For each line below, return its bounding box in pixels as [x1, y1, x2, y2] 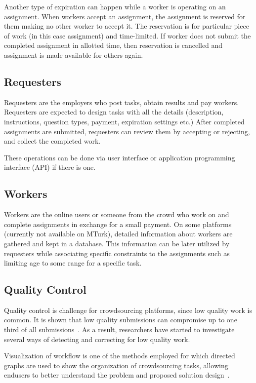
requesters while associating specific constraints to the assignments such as [4, 248, 230, 258]
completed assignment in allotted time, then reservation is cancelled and [4, 40, 223, 50]
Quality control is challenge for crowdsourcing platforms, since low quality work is [4, 305, 252, 315]
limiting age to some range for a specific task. [4, 258, 142, 268]
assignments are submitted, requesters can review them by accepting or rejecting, [4, 126, 250, 136]
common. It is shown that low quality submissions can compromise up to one [4, 314, 237, 325]
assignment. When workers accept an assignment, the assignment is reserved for [4, 11, 246, 21]
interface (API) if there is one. [4, 162, 96, 172]
